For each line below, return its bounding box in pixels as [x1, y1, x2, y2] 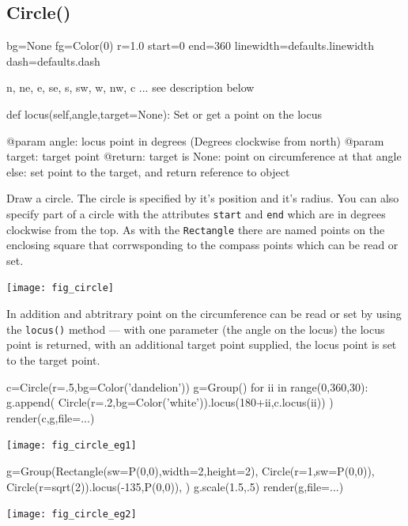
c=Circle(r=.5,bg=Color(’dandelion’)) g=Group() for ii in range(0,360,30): [6, 378, 368, 395]
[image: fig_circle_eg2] [6, 509, 137, 520]
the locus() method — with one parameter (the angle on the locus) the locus [6, 320, 385, 337]
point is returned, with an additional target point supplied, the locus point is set [6, 336, 397, 353]
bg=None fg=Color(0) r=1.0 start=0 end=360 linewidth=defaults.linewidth [6, 37, 375, 54]
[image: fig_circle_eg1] [6, 440, 137, 452]
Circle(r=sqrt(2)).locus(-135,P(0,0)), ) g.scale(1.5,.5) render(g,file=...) [6, 478, 344, 494]
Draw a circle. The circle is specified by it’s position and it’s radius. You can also [6, 190, 399, 206]
